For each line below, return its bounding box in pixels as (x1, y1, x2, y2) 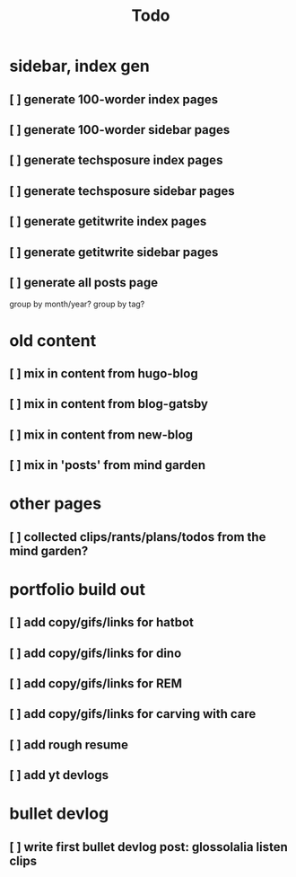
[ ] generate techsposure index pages (9, 153, 223, 168)
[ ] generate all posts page (9, 275, 159, 290)
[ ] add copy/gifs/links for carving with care (9, 706, 257, 722)
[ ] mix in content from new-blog (9, 427, 194, 442)
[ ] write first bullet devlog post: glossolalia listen (9, 839, 289, 855)
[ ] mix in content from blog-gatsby (9, 396, 209, 412)
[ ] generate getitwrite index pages (9, 214, 207, 229)
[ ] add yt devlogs (9, 767, 109, 783)
